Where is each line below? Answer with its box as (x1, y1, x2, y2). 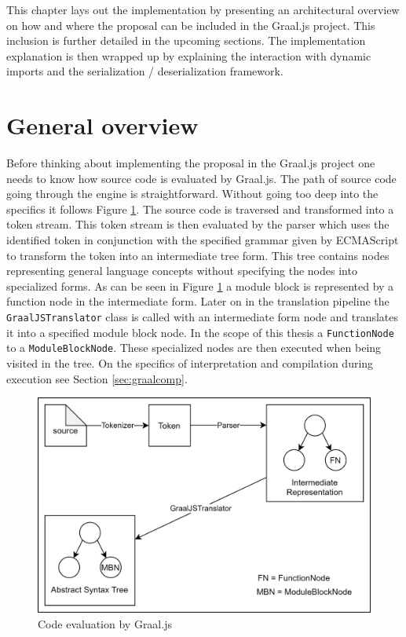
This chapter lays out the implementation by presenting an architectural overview (6, 2, 400, 17)
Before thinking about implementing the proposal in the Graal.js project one (6, 155, 375, 171)
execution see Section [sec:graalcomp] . (6, 370, 188, 386)
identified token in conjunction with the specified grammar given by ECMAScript (6, 232, 399, 248)
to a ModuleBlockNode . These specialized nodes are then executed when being (6, 339, 382, 356)
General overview (6, 109, 199, 141)
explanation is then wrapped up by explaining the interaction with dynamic (6, 47, 371, 64)
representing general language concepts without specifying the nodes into (6, 262, 357, 279)
